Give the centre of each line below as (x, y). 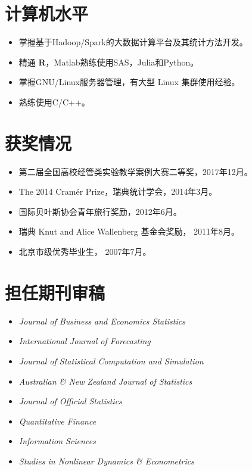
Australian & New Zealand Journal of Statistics (105, 381)
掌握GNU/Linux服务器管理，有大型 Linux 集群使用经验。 (129, 82)
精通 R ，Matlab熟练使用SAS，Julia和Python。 (109, 62)
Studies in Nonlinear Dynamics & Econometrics (106, 461)
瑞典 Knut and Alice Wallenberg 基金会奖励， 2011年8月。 (129, 231)
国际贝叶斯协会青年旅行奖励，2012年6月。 (100, 211)
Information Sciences (57, 441)
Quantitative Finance (57, 421)
